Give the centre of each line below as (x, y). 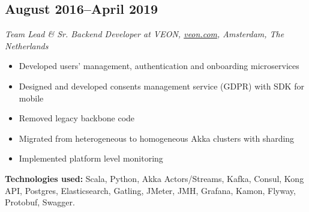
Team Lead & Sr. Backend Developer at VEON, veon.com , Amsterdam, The (145, 34)
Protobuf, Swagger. (40, 202)
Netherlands (27, 45)
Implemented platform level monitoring (91, 158)
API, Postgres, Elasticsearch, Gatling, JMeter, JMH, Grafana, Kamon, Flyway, (150, 190)
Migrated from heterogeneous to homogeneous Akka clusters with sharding (157, 138)
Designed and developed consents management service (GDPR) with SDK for (161, 86)
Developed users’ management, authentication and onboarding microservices (159, 66)
